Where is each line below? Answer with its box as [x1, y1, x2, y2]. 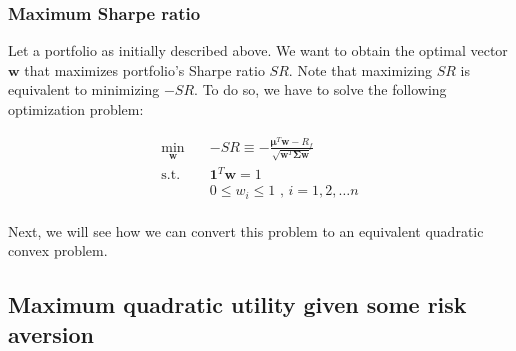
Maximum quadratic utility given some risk [8, 289, 467, 320]
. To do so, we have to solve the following [194, 79, 447, 100]
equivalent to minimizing [8, 79, 160, 100]
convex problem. [8, 240, 108, 261]
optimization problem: [8, 99, 144, 119]
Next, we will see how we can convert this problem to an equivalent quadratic [8, 220, 484, 241]
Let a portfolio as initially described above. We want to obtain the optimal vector [8, 40, 508, 61]
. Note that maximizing [288, 59, 432, 80]
